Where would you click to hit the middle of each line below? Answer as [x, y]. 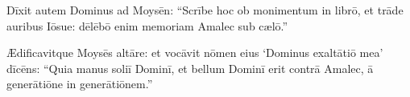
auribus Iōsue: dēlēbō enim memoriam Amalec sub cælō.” [147, 25]
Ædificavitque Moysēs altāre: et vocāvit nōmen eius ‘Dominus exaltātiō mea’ [195, 53]
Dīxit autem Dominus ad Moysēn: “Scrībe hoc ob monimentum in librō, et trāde [205, 10]
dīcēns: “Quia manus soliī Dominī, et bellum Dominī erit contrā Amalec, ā [190, 68]
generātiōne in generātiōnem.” [80, 84]
